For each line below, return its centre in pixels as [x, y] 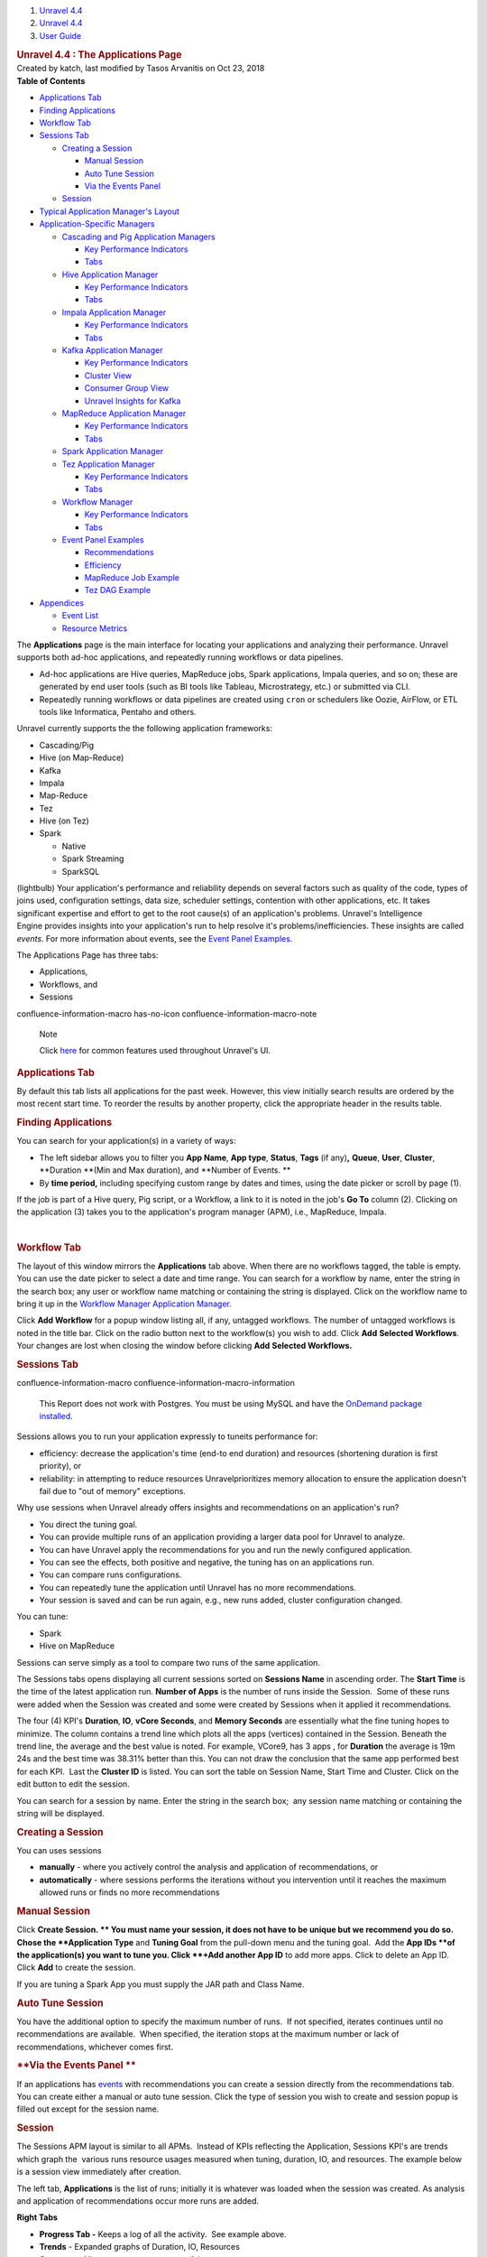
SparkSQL [81, 871]
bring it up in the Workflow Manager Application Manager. [124, 1304]
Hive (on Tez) [64, 821]
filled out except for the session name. [88, 2109]
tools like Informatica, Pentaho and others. [118, 711]
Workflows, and [69, 984]
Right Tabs [37, 2217]
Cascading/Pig [67, 745]
